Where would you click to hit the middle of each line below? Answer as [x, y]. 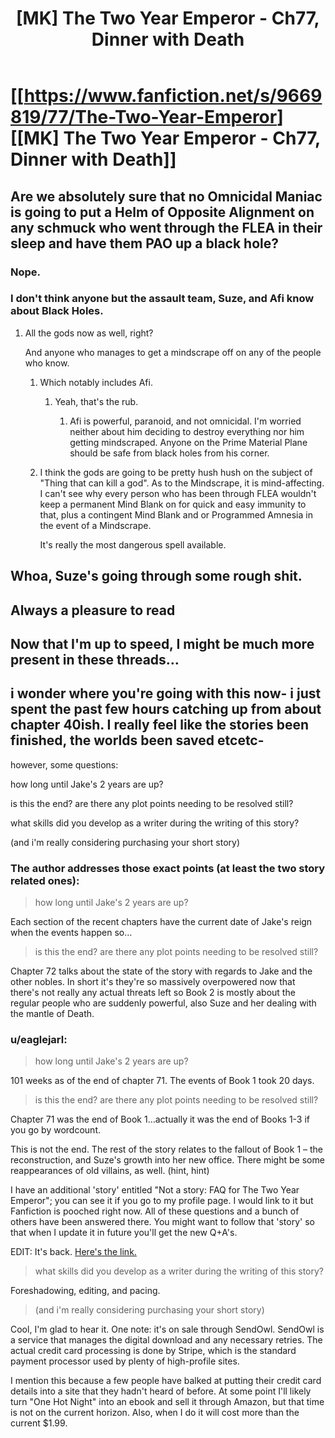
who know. [47, 363]
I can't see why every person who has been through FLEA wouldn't [178, 493]
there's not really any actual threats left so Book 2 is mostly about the [153, 993]
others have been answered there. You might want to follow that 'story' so [162, 1222]
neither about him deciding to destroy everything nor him [187, 431]
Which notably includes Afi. [96, 382]
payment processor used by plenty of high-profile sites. [125, 1361]
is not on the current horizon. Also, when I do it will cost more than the [155, 1413]
